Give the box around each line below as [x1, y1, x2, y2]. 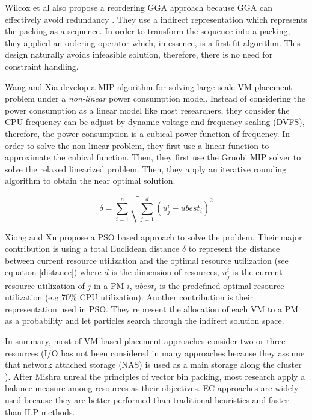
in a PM [93, 279, 124, 291]
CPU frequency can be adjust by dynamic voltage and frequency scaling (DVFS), [5, 115, 305, 128]
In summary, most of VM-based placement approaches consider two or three [5, 335, 286, 347]
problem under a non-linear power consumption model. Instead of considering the [5, 92, 305, 105]
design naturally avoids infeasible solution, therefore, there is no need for [5, 48, 273, 61]
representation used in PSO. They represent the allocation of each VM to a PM [5, 302, 299, 315]
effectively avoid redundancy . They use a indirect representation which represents [5, 13, 307, 25]
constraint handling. [5, 59, 79, 72]
